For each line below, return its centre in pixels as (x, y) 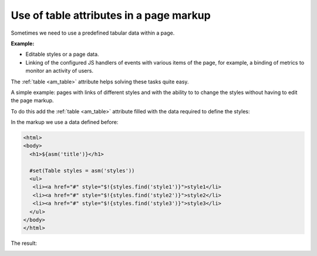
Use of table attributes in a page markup (111, 15)
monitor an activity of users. (60, 71)
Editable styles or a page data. (62, 54)
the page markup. (32, 100)
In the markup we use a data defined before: (65, 122)
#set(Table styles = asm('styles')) (82, 171)
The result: (24, 243)
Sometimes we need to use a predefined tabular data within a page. (93, 33)
